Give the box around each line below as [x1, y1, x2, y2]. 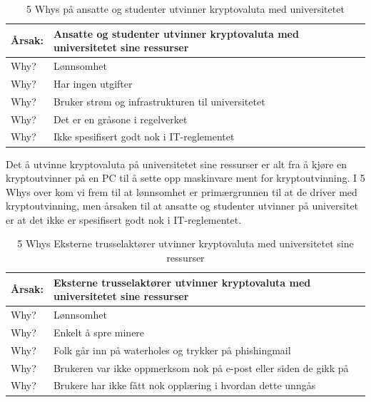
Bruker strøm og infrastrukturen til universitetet [53, 93, 265, 108]
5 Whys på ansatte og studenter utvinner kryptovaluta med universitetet [26, 1, 345, 16]
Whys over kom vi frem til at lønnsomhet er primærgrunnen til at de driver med [6, 184, 357, 199]
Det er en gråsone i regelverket [53, 111, 188, 126]
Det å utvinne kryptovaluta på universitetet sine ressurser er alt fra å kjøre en [6, 156, 347, 171]
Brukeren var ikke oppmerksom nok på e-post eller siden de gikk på [53, 360, 349, 375]
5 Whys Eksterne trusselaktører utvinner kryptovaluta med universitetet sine [17, 236, 354, 251]
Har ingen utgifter [53, 76, 133, 91]
